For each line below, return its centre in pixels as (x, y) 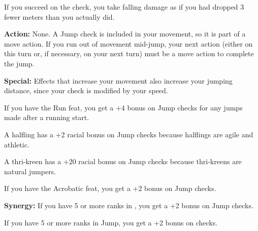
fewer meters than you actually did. (59, 16)
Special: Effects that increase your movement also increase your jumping (118, 80)
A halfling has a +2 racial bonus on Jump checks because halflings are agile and (129, 134)
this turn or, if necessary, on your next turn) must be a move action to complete (129, 53)
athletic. (17, 144)
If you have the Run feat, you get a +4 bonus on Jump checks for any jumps (123, 107)
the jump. (19, 63)
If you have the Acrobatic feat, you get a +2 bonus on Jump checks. (110, 188)
